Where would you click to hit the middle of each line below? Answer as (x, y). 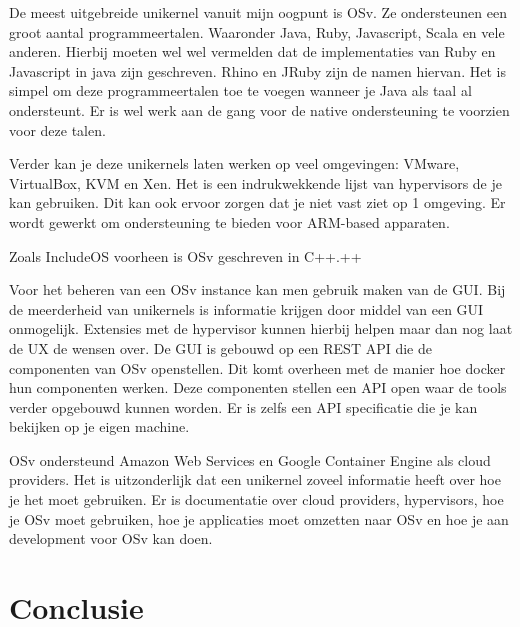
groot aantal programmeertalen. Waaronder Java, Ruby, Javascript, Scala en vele (257, 31)
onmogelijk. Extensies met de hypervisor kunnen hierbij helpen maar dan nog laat (261, 328)
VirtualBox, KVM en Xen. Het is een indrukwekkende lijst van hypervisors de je (255, 182)
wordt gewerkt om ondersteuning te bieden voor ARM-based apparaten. (229, 221)
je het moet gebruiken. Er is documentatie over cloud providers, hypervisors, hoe (256, 499)
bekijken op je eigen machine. (99, 426)
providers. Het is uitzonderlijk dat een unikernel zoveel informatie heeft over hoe (255, 479)
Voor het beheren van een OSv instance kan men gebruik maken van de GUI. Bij (257, 289)
